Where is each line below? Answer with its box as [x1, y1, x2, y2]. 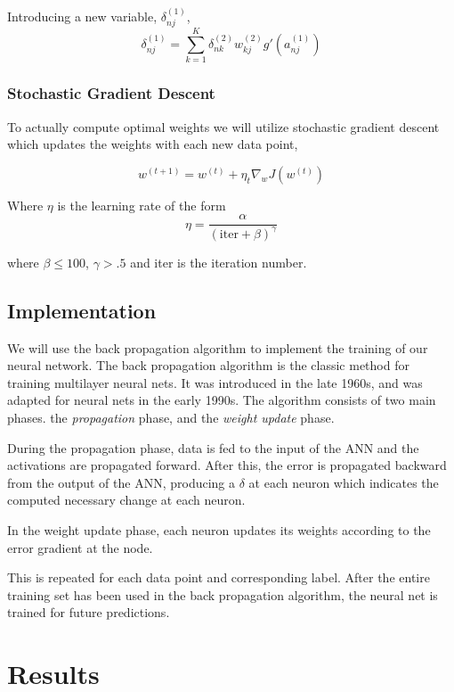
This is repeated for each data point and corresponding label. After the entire [7, 568, 430, 587]
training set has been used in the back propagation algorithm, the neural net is [7, 585, 438, 604]
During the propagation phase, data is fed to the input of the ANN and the [7, 438, 419, 457]
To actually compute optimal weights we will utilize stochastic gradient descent [7, 117, 440, 136]
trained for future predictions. [7, 603, 170, 622]
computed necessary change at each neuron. [7, 490, 246, 509]
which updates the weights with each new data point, [7, 135, 298, 153]
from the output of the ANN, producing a [7, 473, 236, 491]
